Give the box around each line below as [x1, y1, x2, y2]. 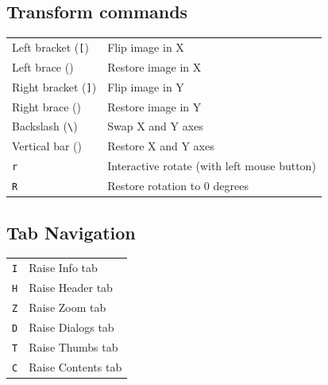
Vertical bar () [12, 138, 82, 154]
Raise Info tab [29, 259, 98, 276]
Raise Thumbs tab [29, 338, 118, 355]
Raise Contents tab [29, 358, 122, 375]
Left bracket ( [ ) [12, 38, 89, 55]
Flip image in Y [107, 78, 184, 95]
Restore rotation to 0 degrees [107, 177, 249, 194]
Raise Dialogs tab [29, 318, 114, 335]
